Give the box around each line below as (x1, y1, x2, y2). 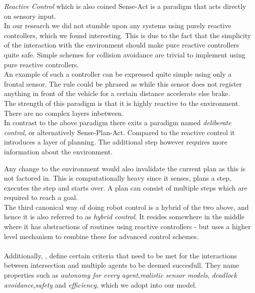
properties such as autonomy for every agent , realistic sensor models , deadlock (4, 270, 237, 280)
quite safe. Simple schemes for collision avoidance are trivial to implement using (4, 49, 246, 59)
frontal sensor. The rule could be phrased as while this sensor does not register (4, 78, 242, 89)
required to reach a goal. (4, 192, 78, 202)
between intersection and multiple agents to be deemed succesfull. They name (4, 260, 239, 270)
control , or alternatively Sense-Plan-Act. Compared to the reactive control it (4, 127, 235, 137)
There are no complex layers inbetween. (4, 107, 124, 118)
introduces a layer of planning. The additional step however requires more (4, 137, 227, 147)
